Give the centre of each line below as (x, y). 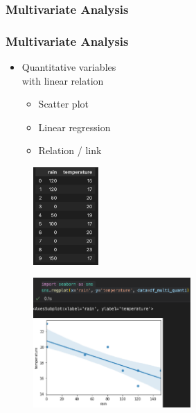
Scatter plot (63, 104)
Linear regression (74, 127)
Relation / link (70, 150)
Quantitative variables (69, 67)
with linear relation (63, 80)
